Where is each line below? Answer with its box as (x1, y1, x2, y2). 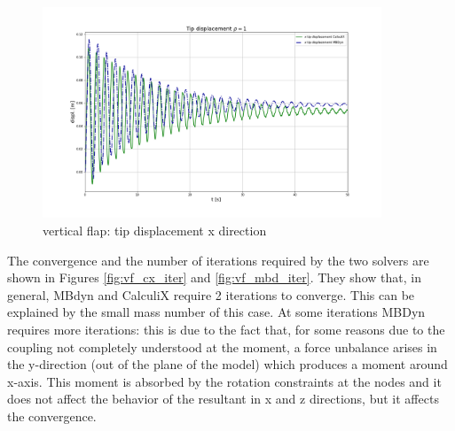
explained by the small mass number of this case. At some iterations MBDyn (7, 303, 426, 321)
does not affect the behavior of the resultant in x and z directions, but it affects (7, 389, 439, 408)
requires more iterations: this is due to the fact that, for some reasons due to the (7, 320, 445, 339)
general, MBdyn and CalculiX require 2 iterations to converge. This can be (7, 285, 415, 304)
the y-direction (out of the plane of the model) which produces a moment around (7, 355, 448, 373)
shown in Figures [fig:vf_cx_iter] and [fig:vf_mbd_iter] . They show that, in (7, 268, 421, 287)
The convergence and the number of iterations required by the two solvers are (7, 250, 429, 269)
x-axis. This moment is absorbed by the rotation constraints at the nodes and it (7, 372, 442, 390)
